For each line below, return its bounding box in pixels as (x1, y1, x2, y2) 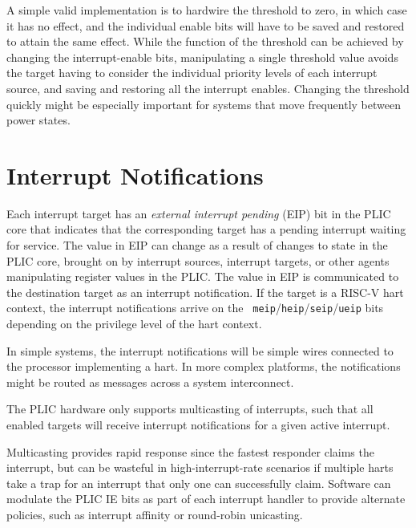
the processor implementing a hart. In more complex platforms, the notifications (6, 358, 401, 375)
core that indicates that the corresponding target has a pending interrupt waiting (6, 221, 406, 238)
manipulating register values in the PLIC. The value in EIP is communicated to (6, 268, 399, 285)
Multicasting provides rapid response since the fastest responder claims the (6, 443, 374, 460)
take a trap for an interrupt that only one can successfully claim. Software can (6, 474, 391, 491)
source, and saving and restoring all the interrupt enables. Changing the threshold (6, 79, 410, 96)
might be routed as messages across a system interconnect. (6, 373, 294, 390)
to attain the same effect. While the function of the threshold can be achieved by (6, 33, 404, 50)
